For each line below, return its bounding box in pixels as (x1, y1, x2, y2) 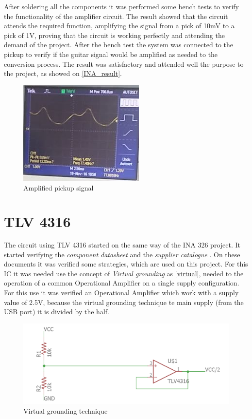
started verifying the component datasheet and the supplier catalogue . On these (4, 249, 240, 259)
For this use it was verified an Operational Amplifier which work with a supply (4, 287, 239, 298)
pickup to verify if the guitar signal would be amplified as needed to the (4, 49, 218, 59)
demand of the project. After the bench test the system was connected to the (4, 39, 234, 50)
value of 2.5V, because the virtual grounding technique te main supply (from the (4, 297, 244, 307)
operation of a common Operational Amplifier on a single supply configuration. (4, 278, 239, 288)
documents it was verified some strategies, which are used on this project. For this (4, 259, 248, 269)
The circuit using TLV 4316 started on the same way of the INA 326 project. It (4, 240, 240, 250)
